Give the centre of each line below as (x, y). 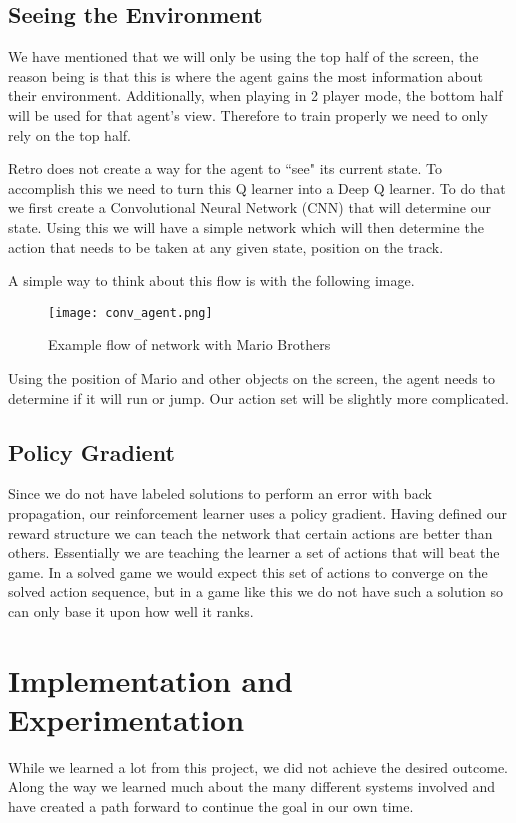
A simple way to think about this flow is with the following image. (211, 280)
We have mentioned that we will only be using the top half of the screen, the (243, 56)
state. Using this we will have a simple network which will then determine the (246, 226)
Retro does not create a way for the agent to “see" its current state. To (225, 168)
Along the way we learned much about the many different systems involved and (252, 786)
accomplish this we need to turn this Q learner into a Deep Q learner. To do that (257, 187)
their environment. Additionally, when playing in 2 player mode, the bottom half (255, 95)
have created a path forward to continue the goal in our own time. (211, 806)
